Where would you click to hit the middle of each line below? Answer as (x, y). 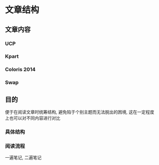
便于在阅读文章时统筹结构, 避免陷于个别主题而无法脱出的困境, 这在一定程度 (79, 112)
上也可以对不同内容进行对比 (33, 118)
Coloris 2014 (20, 69)
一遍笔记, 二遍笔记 (23, 158)
